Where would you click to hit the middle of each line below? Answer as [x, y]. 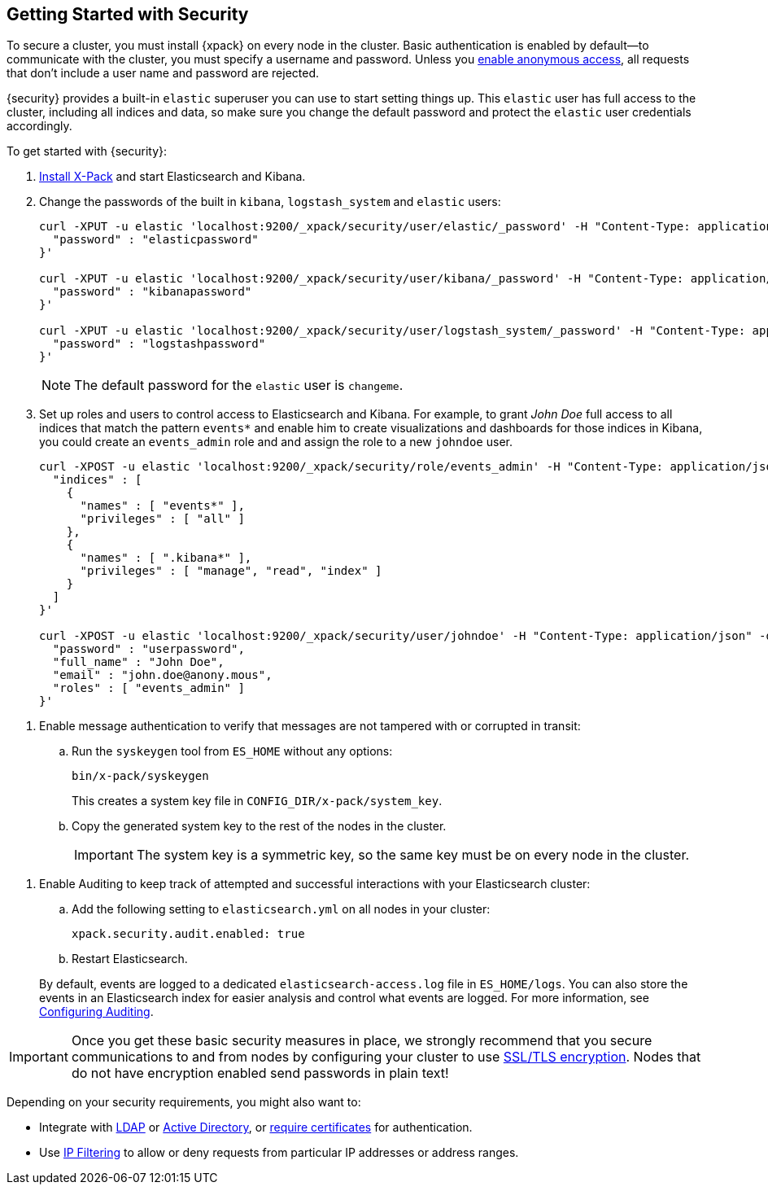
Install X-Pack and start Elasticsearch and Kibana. [172, 177]
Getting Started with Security [128, 14]
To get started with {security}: [87, 151]
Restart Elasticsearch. [130, 959]
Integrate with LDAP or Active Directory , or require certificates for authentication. [256, 1128]
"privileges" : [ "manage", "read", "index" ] [231, 571]
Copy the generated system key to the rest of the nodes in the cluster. [259, 826]
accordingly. [39, 126]
